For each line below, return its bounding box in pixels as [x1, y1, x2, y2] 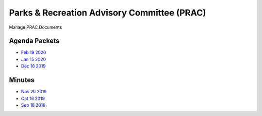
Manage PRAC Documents [9, 24, 62, 30]
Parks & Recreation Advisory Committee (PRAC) [9, 7, 206, 18]
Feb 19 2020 [21, 50, 46, 55]
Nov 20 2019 [21, 89, 47, 95]
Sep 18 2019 [21, 102, 46, 108]
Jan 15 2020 [21, 56, 46, 62]
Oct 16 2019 [21, 95, 45, 101]
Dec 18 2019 [21, 63, 46, 69]
